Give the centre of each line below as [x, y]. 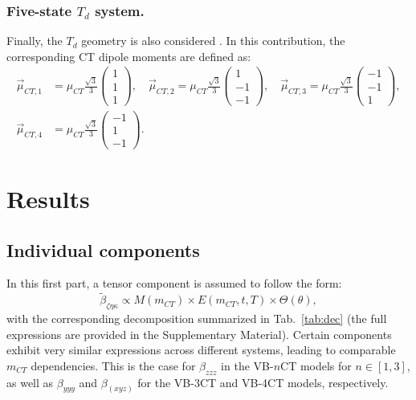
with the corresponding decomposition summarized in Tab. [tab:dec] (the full [197, 318]
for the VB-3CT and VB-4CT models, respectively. [263, 382]
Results [48, 198]
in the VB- [247, 365]
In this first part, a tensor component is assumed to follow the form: [174, 283]
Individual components [103, 249]
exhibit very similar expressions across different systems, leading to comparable [201, 350]
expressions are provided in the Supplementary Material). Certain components [199, 334]
